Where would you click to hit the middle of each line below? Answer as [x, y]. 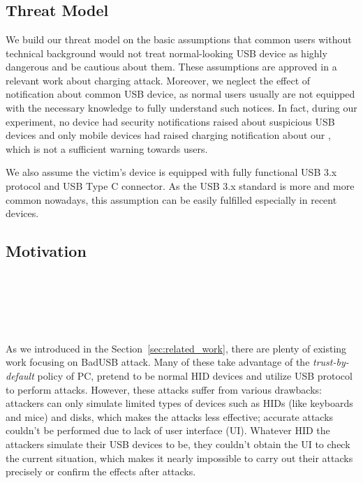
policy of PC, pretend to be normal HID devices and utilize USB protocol [195, 376]
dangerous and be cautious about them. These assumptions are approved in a [171, 67]
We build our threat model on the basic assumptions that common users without [179, 39]
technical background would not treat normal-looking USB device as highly [166, 53]
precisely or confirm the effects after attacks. [101, 471]
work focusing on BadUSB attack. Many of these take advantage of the [158, 362]
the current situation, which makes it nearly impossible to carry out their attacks [179, 458]
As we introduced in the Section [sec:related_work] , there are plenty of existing [176, 348]
